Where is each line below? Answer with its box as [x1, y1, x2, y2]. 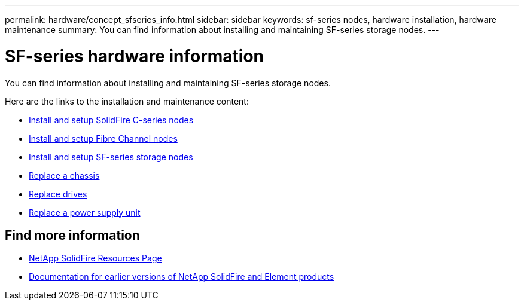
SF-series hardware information [5, 45, 264, 66]
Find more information [5, 227, 140, 243]
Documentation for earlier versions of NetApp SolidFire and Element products [29, 272, 334, 282]
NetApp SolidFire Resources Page [29, 253, 162, 264]
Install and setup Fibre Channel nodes [29, 133, 178, 144]
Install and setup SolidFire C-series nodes [29, 114, 194, 125]
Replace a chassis [29, 170, 100, 181]
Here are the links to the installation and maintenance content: [5, 96, 249, 106]
